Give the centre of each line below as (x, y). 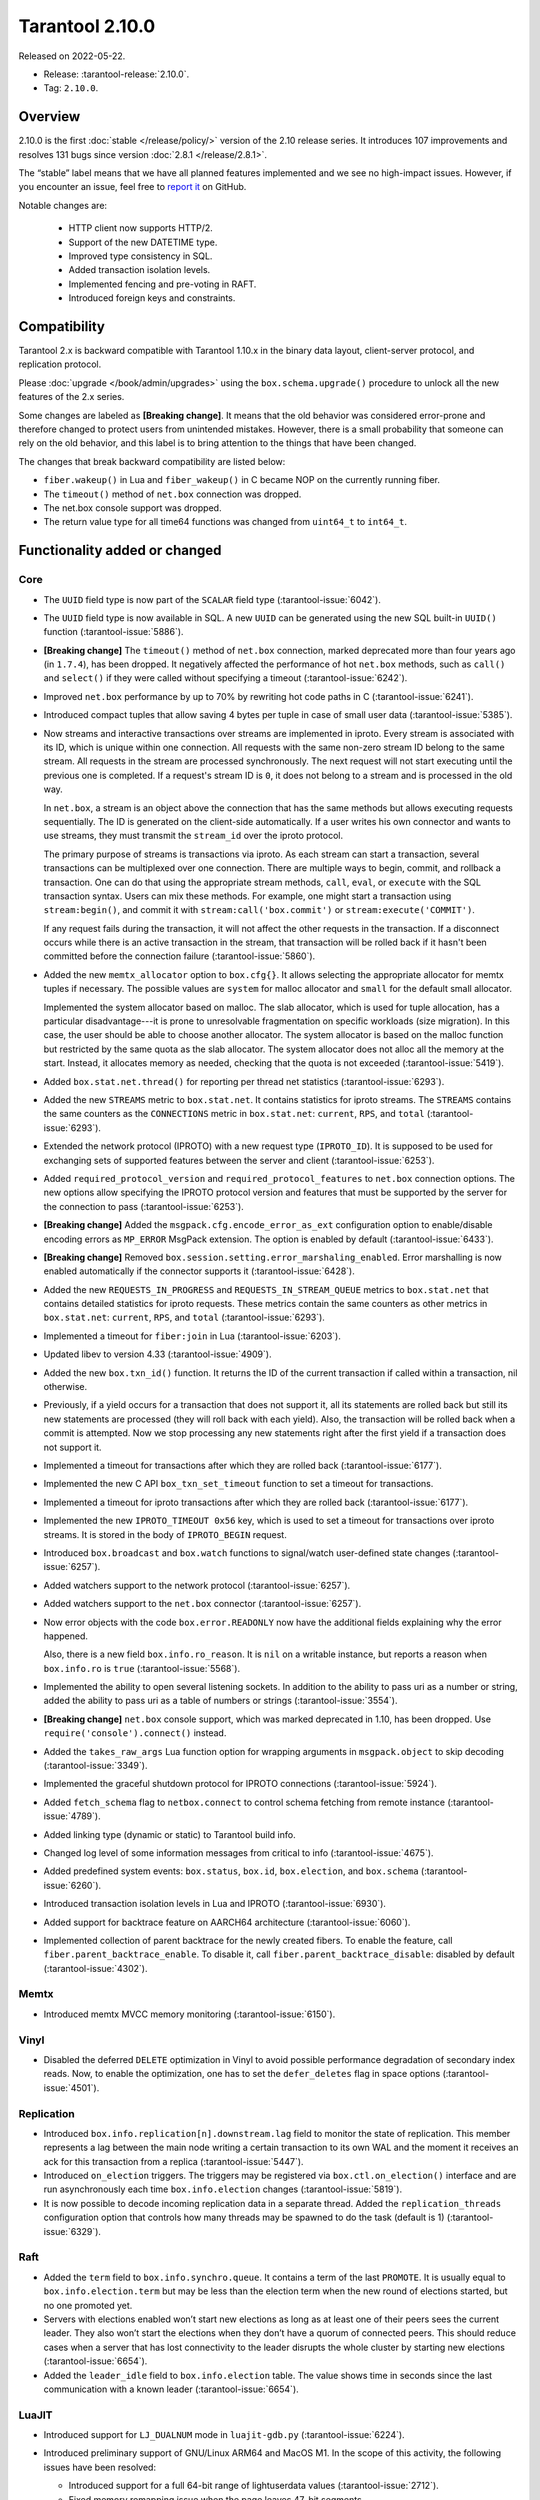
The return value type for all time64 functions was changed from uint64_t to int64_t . (225, 522)
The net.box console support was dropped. (132, 507)
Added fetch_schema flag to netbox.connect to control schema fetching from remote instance (244, 1802)
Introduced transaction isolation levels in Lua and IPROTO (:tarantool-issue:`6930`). (215, 1904)
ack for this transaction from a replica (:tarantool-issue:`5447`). (173, 2161)
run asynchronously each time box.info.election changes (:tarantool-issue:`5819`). (223, 2189)
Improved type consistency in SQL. (140, 256)
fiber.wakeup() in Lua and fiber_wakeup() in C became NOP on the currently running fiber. (241, 480)
